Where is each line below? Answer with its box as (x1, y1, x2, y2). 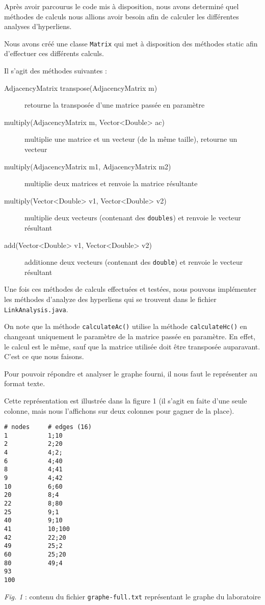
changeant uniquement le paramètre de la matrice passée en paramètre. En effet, (4, 331, 256, 341)
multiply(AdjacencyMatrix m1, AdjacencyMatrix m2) (4, 161, 171, 171)
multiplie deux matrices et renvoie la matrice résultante (24, 178, 198, 189)
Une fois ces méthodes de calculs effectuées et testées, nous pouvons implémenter (4, 284, 257, 294)
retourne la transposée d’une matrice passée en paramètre (24, 99, 205, 110)
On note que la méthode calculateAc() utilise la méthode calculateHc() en (4, 321, 247, 332)
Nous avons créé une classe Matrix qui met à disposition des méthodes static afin (4, 38, 258, 48)
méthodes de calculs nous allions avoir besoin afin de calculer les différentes (4, 11, 239, 21)
